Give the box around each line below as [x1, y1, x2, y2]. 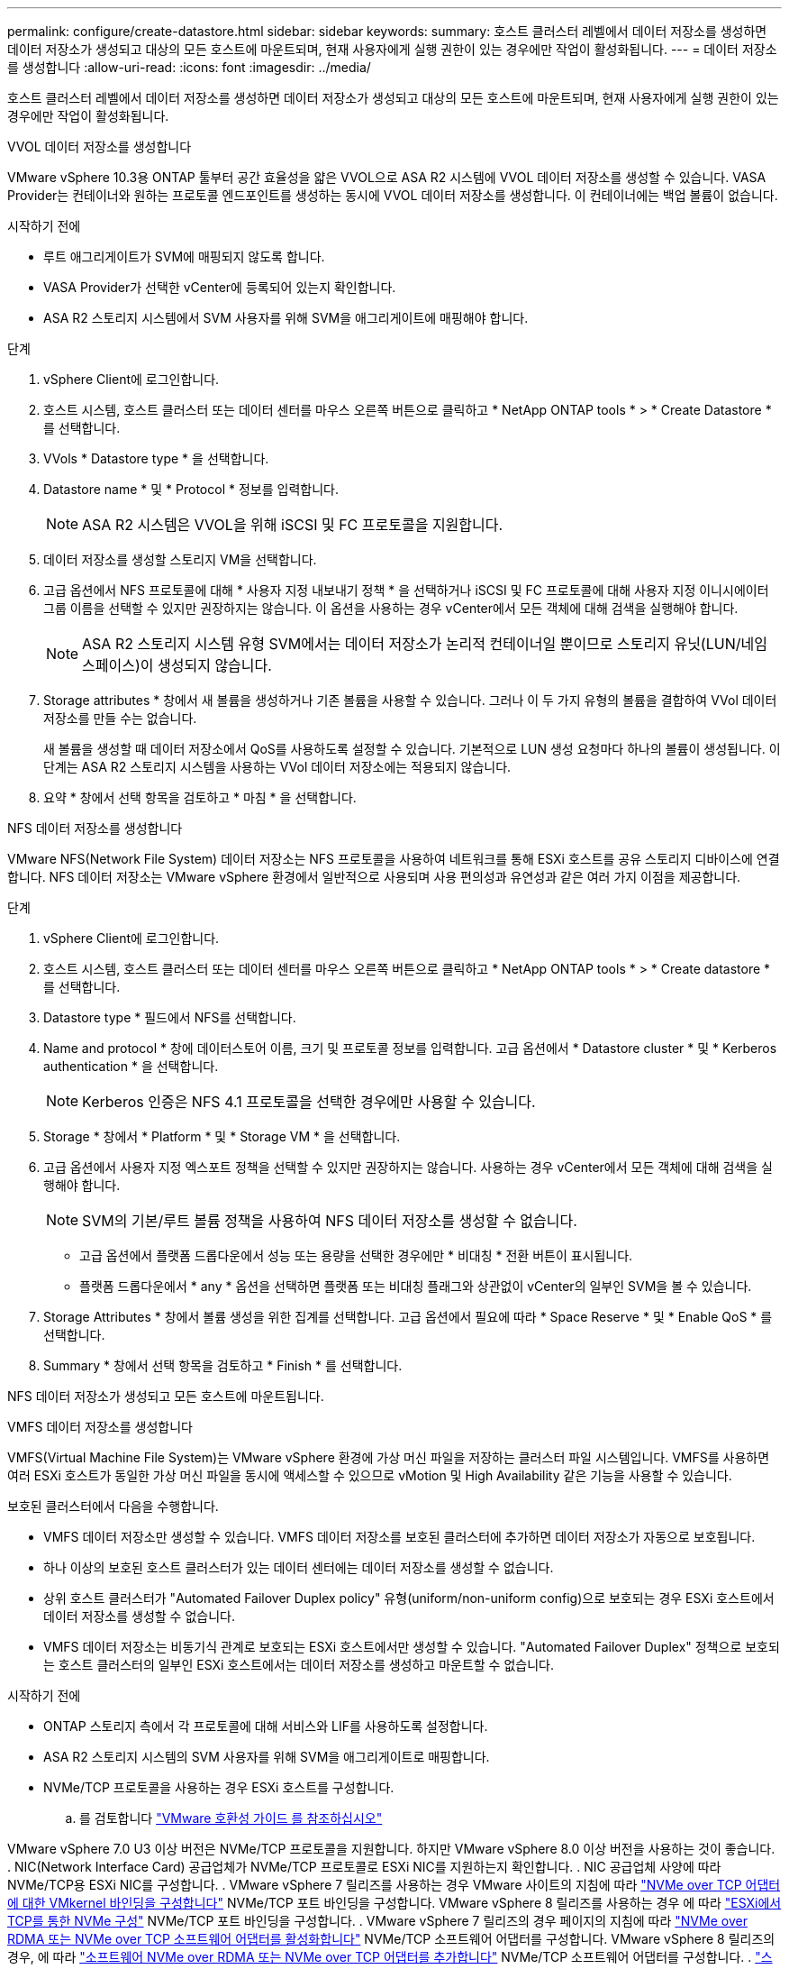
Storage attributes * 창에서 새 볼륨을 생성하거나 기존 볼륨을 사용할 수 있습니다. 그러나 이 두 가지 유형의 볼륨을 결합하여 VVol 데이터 [43, 692, 777, 708]
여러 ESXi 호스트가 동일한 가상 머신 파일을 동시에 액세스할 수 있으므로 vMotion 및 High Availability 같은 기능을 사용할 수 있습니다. [7, 1468, 732, 1483]
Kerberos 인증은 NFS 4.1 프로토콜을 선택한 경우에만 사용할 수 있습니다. [82, 1093, 536, 1111]
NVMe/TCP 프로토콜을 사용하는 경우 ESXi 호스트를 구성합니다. [43, 1780, 394, 1795]
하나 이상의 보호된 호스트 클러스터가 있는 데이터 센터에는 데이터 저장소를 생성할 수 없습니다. [43, 1560, 554, 1575]
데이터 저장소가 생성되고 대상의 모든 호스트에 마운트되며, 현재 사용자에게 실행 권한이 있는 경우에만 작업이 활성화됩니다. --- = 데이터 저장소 [7, 41, 777, 57]
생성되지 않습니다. [157, 656, 272, 674]
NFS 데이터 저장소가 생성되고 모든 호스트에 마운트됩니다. [7, 1388, 324, 1404]
